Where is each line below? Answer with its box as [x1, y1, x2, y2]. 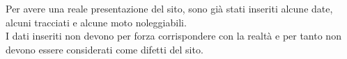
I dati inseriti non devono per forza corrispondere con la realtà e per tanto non [6, 28, 341, 43]
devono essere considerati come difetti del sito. [6, 42, 203, 56]
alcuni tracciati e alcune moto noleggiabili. [6, 15, 187, 29]
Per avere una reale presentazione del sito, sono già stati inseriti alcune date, [6, 1, 333, 15]
